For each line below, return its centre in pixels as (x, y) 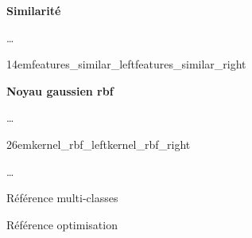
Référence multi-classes (62, 198)
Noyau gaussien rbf (60, 90)
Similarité (34, 10)
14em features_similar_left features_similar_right (126, 64)
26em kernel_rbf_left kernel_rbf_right (99, 144)
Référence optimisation (62, 224)
